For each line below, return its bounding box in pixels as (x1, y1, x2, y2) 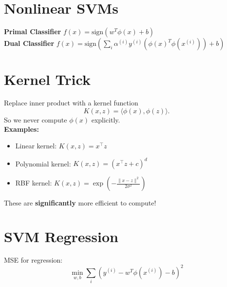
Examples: (4, 124, 39, 134)
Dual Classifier (4, 38, 55, 48)
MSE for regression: (4, 254, 63, 265)
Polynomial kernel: (15, 158, 71, 168)
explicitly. (91, 114, 120, 124)
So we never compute (4, 114, 67, 124)
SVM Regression (4, 226, 118, 246)
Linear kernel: (15, 141, 57, 151)
